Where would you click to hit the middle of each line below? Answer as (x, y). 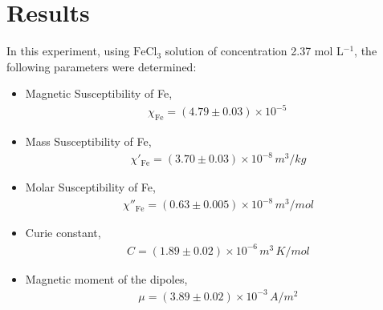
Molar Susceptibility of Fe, (90, 187)
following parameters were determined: (102, 66)
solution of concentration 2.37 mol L (254, 51)
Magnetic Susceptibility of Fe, (99, 93)
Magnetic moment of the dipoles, (106, 278)
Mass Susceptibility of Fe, (88, 141)
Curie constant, (63, 233)
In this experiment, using (68, 51)
